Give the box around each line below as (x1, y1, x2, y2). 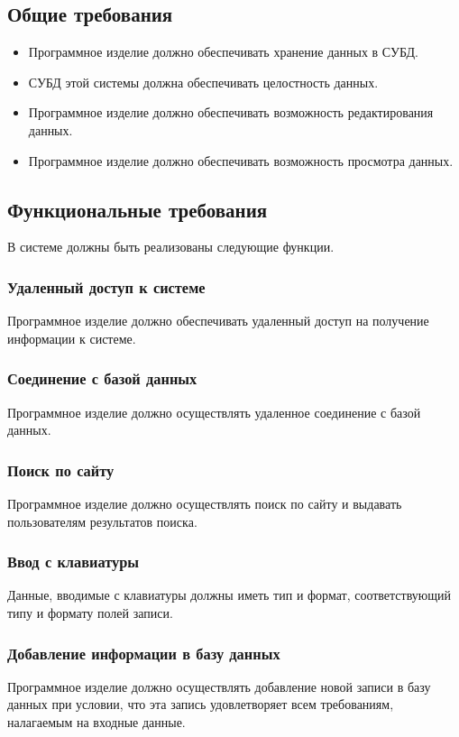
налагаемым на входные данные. (7, 713, 186, 731)
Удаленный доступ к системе (7, 275, 206, 298)
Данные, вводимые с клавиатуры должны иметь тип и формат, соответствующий (7, 585, 452, 604)
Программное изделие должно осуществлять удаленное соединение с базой (7, 402, 421, 421)
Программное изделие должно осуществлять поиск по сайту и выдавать (7, 494, 402, 512)
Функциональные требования (7, 195, 268, 223)
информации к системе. (7, 328, 136, 347)
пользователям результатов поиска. (7, 511, 197, 530)
